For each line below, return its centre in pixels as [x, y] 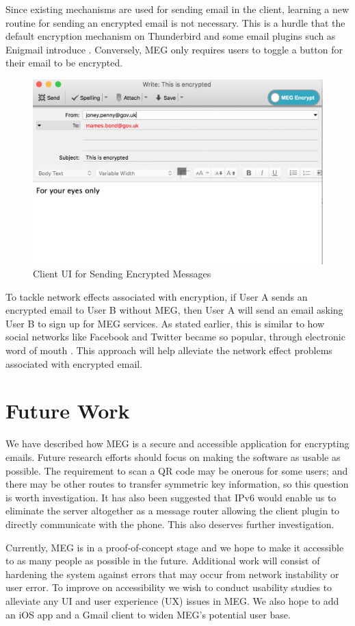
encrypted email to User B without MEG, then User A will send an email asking [174, 310]
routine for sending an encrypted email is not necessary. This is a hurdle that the [175, 22]
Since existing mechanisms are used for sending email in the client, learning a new [177, 9]
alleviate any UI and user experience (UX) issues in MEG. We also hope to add [172, 600]
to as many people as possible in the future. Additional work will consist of [163, 561]
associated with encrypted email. [74, 363]
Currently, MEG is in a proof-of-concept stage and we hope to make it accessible [175, 547]
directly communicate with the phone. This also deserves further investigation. [170, 524]
